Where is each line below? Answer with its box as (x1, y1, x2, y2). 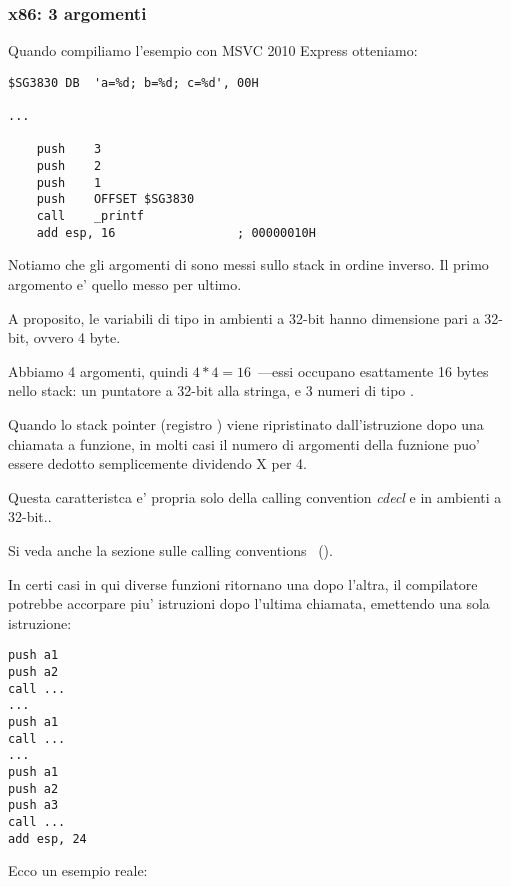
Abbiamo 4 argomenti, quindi (8, 360, 189, 381)
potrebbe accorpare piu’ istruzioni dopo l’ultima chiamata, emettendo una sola (8, 593, 490, 614)
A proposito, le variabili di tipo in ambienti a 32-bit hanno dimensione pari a (8, 307, 480, 328)
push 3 (36, 142, 102, 157)
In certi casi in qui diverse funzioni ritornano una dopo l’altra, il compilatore (8, 573, 478, 594)
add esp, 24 (8, 831, 87, 846)
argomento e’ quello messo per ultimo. (8, 273, 242, 294)
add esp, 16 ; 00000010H (36, 225, 316, 240)
